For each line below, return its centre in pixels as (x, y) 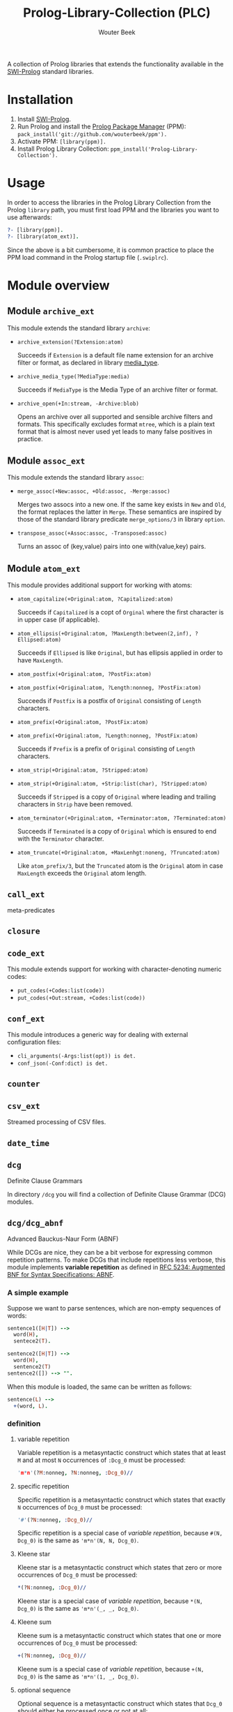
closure (24, 931)
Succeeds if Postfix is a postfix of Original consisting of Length (109, 701)
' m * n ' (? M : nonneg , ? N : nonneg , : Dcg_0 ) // (75, 1473)
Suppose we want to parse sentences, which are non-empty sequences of (114, 1308)
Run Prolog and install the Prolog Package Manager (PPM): (102, 126)
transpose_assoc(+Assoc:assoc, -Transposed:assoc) (92, 533)
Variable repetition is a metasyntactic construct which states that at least (121, 1452)
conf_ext (26, 1019)
